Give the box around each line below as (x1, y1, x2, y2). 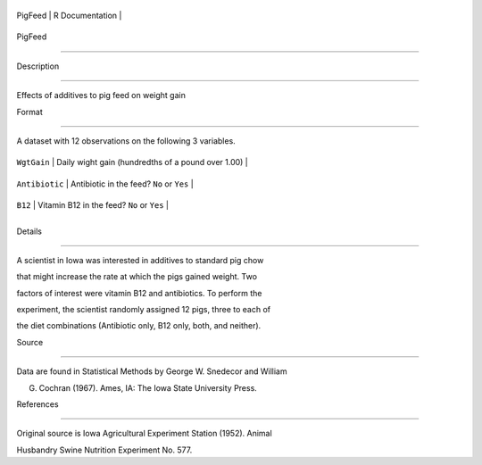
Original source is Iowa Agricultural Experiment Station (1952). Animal (16, 428, 272, 439)
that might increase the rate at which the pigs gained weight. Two (16, 271, 258, 282)
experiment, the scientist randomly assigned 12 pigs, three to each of (16, 304, 271, 315)
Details (16, 226, 42, 237)
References (16, 399, 59, 410)
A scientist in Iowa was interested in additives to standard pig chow (16, 254, 264, 265)
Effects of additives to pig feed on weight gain (16, 90, 187, 101)
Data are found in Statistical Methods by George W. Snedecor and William (16, 366, 287, 377)
